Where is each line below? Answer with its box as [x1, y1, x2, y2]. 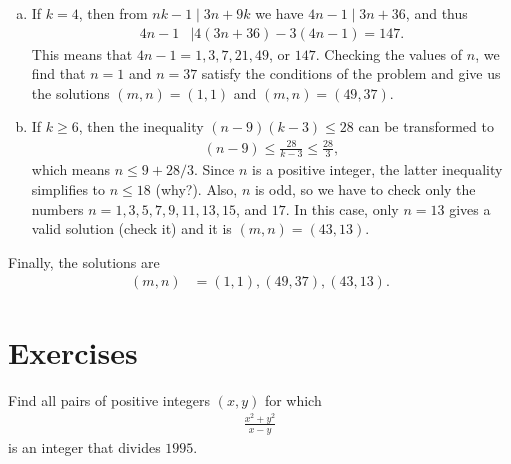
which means [31, 159, 111, 180]
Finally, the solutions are [8, 251, 160, 272]
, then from [78, 3, 148, 23]
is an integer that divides [8, 436, 161, 457]
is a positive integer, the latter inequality [252, 159, 503, 180]
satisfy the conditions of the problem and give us [201, 63, 501, 84]
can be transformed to [358, 116, 494, 137]
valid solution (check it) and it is [31, 218, 232, 239]
